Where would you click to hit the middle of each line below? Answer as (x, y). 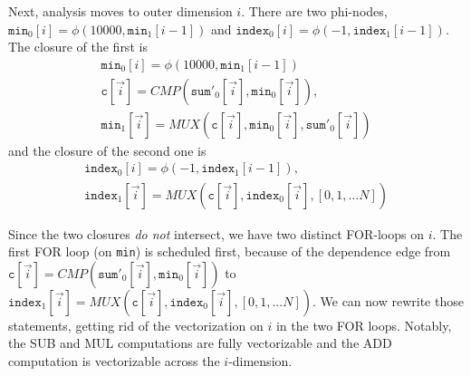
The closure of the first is (78, 47)
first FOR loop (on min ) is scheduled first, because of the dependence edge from (230, 251)
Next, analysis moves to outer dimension (120, 11)
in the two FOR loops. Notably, (364, 325)
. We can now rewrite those (388, 300)
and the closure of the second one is (107, 150)
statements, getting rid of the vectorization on (136, 325)
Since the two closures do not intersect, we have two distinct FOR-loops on (216, 233)
